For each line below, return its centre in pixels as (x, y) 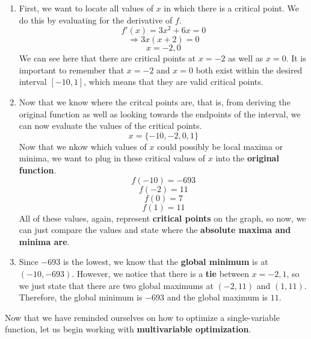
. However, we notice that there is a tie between (161, 273)
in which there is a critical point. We (231, 8)
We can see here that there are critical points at (107, 58)
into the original (247, 158)
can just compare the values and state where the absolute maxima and (155, 230)
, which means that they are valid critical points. (174, 82)
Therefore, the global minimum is (81, 297)
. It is (296, 58)
